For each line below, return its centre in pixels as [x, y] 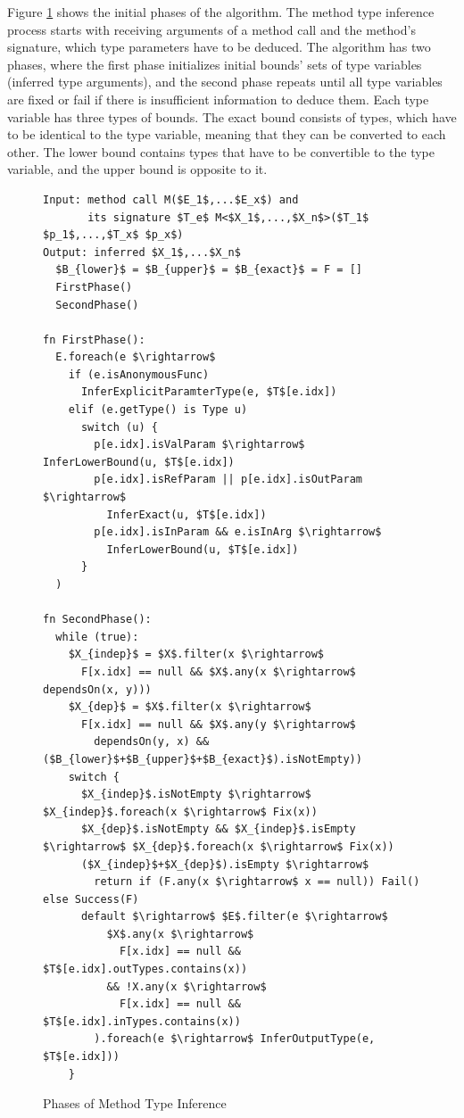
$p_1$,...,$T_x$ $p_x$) [113, 235]
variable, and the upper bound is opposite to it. [137, 169]
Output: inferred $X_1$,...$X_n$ [142, 252]
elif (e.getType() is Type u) [158, 410]
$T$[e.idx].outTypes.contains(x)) [145, 969]
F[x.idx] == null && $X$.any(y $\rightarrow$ [218, 724]
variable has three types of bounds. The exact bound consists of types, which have [232, 116]
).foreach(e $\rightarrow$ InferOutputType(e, [235, 1039]
